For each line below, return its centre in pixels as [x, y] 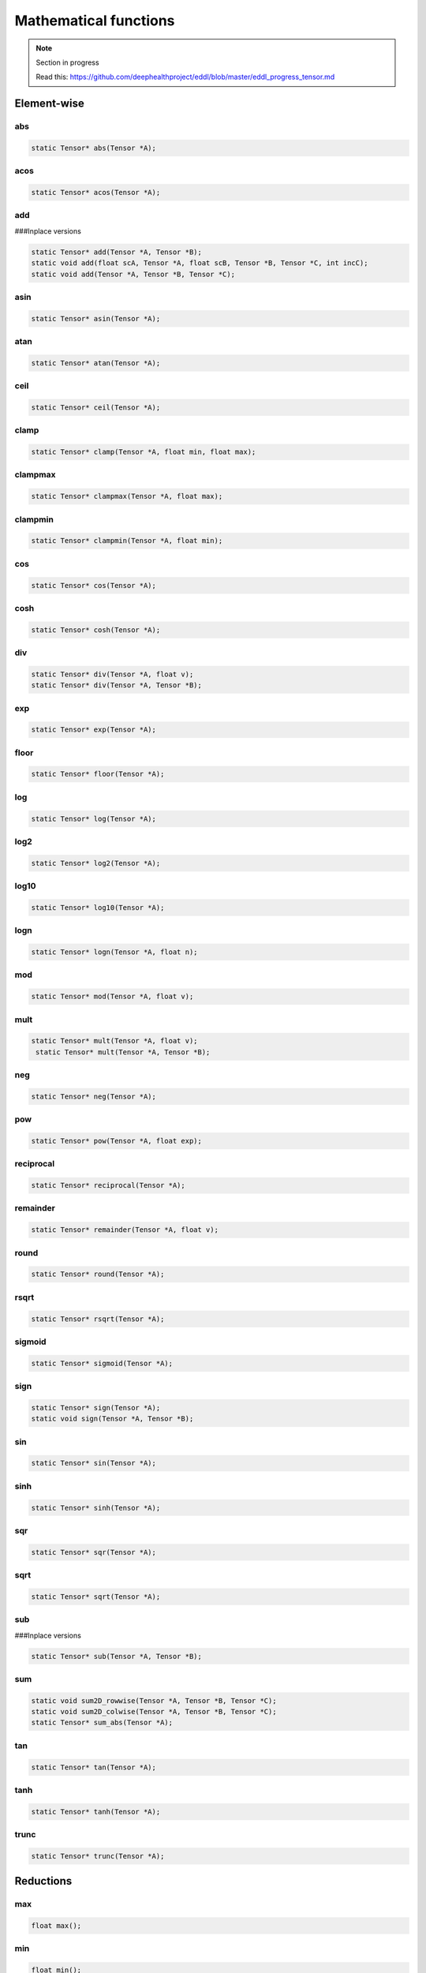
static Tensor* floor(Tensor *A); [98, 774]
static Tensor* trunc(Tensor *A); [98, 1856]
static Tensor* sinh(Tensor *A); [96, 1508]
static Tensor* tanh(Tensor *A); [96, 1812]
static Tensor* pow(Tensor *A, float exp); [117, 1141]
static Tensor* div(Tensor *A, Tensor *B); [117, 685]
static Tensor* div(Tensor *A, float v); [112, 674]
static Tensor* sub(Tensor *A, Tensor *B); [117, 1656]
